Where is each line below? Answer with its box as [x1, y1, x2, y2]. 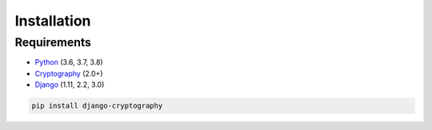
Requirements [14, 35, 92, 49]
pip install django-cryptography [31, 101, 163, 111]
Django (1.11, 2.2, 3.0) [34, 80, 105, 89]
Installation [14, 12, 91, 30]
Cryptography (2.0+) [34, 69, 103, 78]
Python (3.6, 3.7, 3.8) [34, 57, 103, 67]
